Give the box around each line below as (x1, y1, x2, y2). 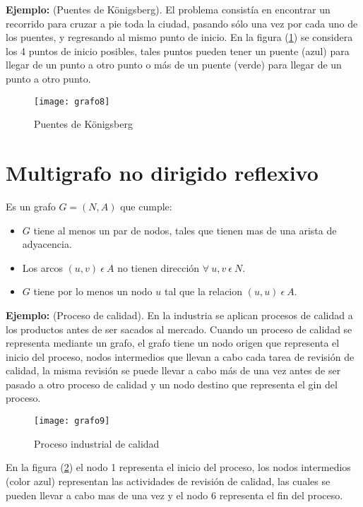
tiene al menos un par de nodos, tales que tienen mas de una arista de (33, 222, 337, 237)
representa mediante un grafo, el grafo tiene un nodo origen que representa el (6, 335, 340, 350)
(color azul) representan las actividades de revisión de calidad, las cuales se (6, 473, 331, 488)
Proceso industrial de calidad (34, 436, 160, 451)
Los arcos (22, 260, 63, 275)
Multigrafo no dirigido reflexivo (6, 158, 319, 186)
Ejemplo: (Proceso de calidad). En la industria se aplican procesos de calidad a (6, 307, 353, 322)
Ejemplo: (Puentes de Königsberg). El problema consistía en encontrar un (6, 2, 331, 16)
